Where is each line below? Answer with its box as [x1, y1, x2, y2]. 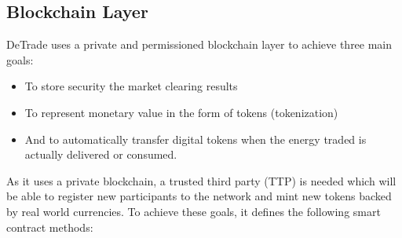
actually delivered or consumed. [24, 146, 177, 163]
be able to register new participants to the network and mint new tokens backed [6, 188, 392, 204]
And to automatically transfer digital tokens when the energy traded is [24, 130, 367, 147]
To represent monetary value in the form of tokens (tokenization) [24, 104, 338, 120]
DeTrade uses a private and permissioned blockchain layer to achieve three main [6, 36, 393, 53]
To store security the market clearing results [24, 78, 238, 94]
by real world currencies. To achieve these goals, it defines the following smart [6, 203, 381, 219]
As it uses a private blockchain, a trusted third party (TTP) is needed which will [6, 172, 397, 189]
